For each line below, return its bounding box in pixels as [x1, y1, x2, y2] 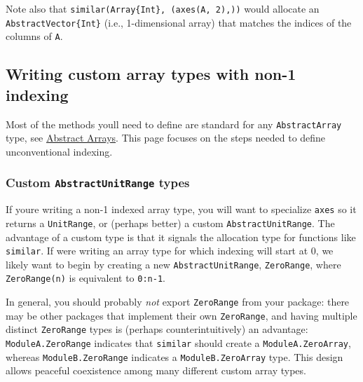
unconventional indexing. [6, 144, 113, 158]
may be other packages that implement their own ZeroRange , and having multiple [6, 308, 357, 322]
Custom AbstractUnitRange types [6, 174, 190, 191]
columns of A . [6, 29, 63, 43]
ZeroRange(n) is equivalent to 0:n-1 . [6, 271, 165, 285]
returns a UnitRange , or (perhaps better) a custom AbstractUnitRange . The [6, 215, 335, 230]
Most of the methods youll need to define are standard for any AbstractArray [6, 116, 342, 131]
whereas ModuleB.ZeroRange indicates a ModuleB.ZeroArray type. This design [6, 349, 343, 364]
